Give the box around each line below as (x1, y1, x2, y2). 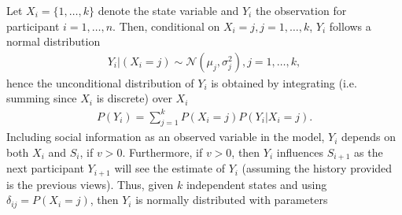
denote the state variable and (98, 2, 239, 18)
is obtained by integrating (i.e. (211, 74, 357, 91)
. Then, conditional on (112, 17, 220, 34)
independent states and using (186, 176, 327, 192)
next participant (6, 160, 84, 176)
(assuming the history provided (242, 160, 393, 176)
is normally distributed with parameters (135, 191, 328, 208)
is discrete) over (96, 90, 172, 106)
